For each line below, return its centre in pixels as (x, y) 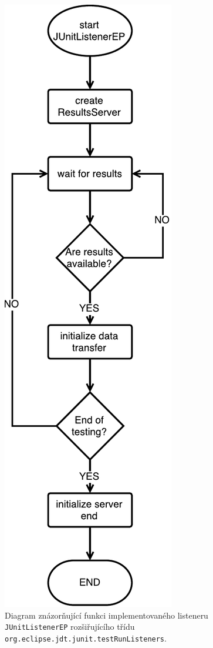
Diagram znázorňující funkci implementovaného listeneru (107, 615)
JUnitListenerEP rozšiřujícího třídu (70, 627)
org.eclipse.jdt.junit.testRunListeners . (86, 638)
